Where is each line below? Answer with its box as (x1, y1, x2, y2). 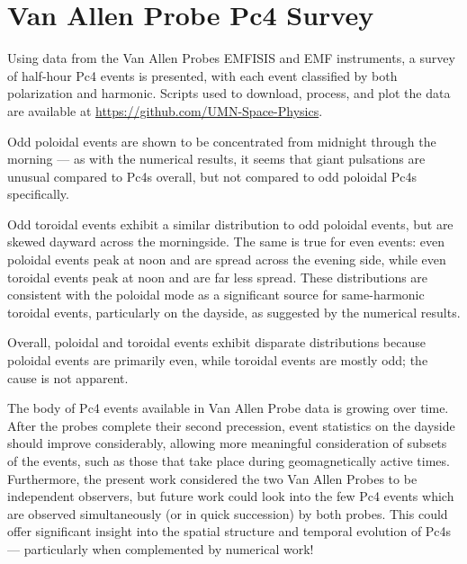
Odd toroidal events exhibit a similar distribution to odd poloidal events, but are (7, 214, 454, 233)
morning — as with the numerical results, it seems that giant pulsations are (7, 149, 426, 168)
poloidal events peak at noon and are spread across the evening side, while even (7, 250, 446, 269)
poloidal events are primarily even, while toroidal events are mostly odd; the (7, 351, 428, 370)
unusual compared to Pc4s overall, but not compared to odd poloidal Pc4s (7, 166, 417, 185)
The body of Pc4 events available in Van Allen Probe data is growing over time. (7, 398, 449, 417)
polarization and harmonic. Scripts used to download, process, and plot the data (7, 84, 451, 103)
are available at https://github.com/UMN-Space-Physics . (7, 101, 323, 120)
